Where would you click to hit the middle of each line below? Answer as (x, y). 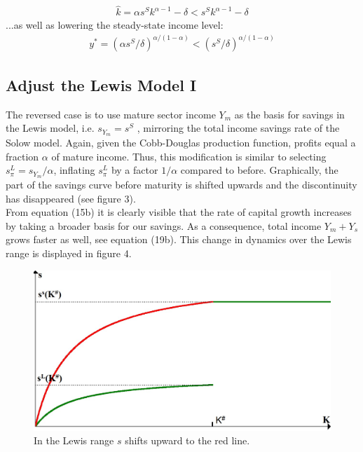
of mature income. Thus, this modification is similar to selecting (189, 156)
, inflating (74, 170)
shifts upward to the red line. (187, 440)
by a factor (135, 170)
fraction (22, 156)
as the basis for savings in (289, 114)
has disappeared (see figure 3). (71, 198)
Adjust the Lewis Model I (101, 84)
